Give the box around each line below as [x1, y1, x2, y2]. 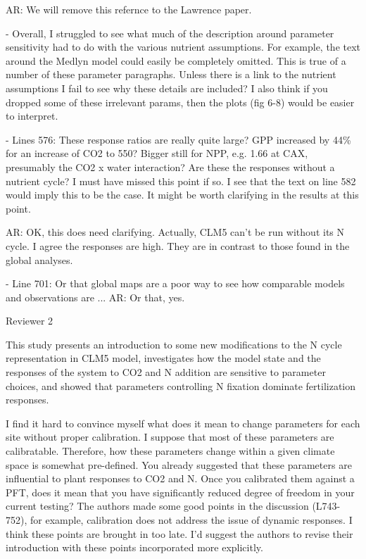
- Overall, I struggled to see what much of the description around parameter [6, 25, 334, 40]
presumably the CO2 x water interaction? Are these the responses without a [6, 159, 335, 174]
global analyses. [6, 252, 73, 267]
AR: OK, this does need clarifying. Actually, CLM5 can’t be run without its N [6, 225, 345, 239]
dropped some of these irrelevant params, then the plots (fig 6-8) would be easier [6, 94, 355, 109]
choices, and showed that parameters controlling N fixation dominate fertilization [6, 378, 356, 393]
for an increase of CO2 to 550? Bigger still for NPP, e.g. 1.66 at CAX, [6, 146, 308, 161]
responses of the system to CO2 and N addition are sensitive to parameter [6, 365, 326, 379]
